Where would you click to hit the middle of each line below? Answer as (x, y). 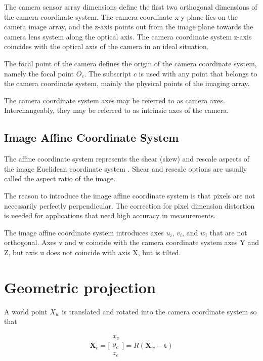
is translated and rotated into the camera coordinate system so (159, 311)
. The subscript (108, 73)
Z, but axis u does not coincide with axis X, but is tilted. (93, 252)
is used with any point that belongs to (198, 73)
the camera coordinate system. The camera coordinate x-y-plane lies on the (121, 16)
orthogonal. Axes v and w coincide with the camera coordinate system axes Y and (131, 242)
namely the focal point (39, 73)
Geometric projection (80, 287)
